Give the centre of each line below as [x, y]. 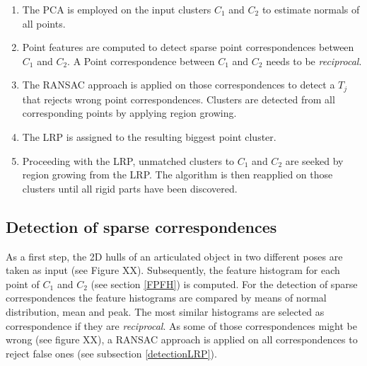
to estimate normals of [311, 9]
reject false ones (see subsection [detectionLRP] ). [111, 353]
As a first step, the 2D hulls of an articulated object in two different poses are [174, 256]
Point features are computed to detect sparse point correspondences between [188, 47]
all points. [44, 23]
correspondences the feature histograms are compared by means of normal [166, 298]
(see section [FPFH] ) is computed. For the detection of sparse [224, 284]
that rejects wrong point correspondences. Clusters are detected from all [179, 99]
